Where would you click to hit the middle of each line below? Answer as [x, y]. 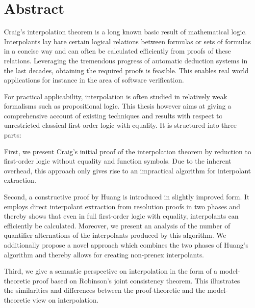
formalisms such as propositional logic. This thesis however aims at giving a [118, 106]
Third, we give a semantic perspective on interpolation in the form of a [111, 271]
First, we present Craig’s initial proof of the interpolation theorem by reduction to [127, 151]
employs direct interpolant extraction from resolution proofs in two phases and [122, 206]
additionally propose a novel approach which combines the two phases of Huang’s [126, 245]
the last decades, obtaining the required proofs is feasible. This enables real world [126, 70]
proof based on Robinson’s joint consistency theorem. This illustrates [136, 280]
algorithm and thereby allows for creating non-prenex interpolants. [104, 254]
